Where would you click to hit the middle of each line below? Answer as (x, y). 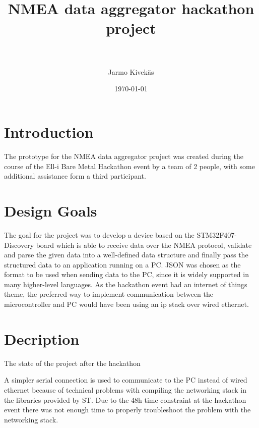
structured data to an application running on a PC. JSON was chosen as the (122, 264)
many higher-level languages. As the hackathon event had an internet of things (126, 284)
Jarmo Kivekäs (131, 71)
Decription (42, 338)
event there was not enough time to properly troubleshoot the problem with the (127, 410)
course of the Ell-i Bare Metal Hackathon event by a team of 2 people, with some (129, 166)
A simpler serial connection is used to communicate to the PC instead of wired (126, 380)
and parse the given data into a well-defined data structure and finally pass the (126, 255)
